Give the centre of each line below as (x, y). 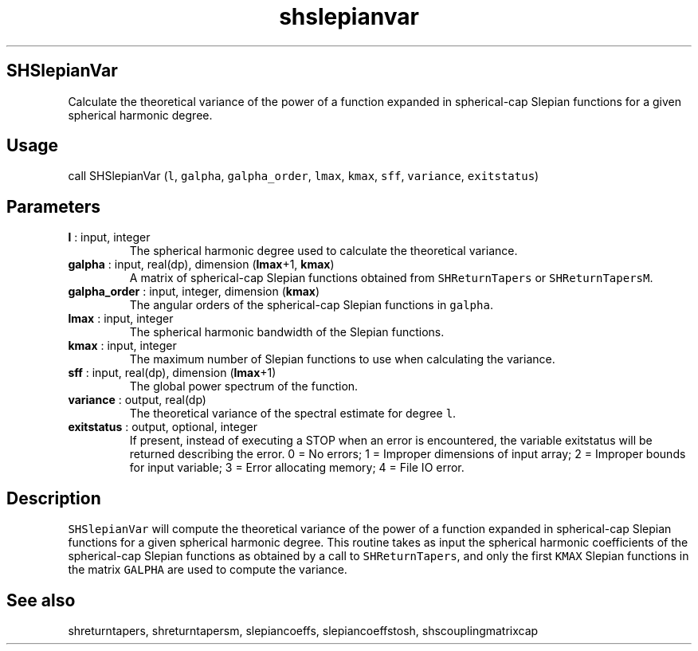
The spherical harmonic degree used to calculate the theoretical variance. (324, 251)
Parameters (53, 206)
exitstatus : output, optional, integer (163, 427)
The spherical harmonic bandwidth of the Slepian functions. (287, 332)
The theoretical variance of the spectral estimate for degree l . (293, 414)
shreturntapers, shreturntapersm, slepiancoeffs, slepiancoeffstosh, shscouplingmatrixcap (303, 630)
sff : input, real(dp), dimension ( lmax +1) (172, 373)
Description (54, 498)
